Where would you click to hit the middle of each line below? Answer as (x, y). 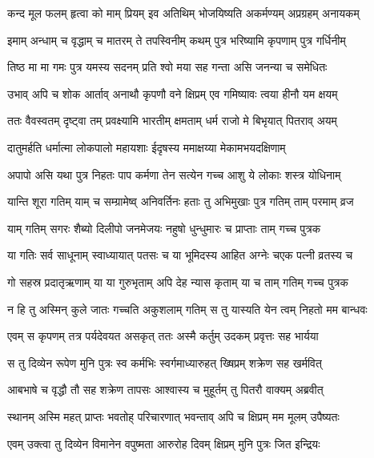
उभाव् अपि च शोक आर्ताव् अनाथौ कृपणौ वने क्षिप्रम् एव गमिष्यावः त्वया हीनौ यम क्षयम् (173, 93)
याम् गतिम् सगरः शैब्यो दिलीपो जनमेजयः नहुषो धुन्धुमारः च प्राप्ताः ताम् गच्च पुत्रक (164, 228)
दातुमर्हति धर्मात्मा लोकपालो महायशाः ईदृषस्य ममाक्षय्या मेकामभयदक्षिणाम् (147, 147)
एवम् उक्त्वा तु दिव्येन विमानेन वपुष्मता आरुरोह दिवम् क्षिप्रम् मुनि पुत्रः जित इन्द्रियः (164, 443)
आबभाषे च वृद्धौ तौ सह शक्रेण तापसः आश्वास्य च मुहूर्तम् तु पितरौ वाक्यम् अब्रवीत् (165, 390)
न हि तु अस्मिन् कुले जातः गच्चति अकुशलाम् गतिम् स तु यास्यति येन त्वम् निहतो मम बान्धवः (187, 309)
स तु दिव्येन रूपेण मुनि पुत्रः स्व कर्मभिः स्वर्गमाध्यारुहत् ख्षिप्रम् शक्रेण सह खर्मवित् (165, 362)
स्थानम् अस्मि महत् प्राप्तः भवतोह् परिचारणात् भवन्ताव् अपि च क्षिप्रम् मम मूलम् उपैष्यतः (173, 416)
